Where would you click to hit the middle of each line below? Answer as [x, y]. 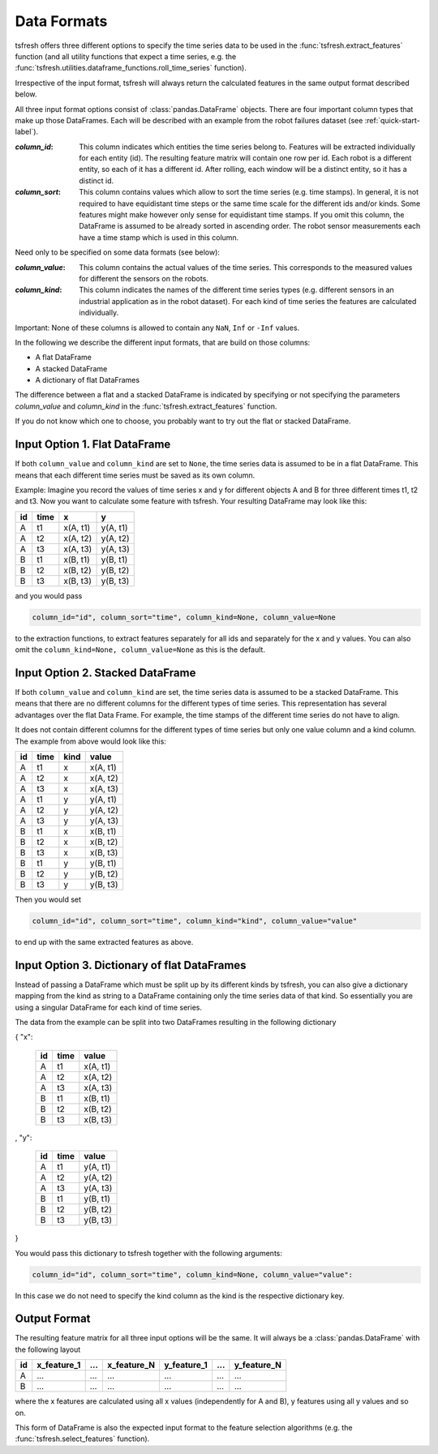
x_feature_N [131, 1365]
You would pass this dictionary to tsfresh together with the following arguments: [149, 1253]
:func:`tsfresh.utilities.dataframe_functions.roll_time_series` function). [131, 68]
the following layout [48, 1349]
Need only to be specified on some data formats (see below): [118, 252]
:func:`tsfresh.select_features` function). [82, 1439]
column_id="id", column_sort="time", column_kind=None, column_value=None [184, 617]
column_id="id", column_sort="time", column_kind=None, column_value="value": [192, 1274]
